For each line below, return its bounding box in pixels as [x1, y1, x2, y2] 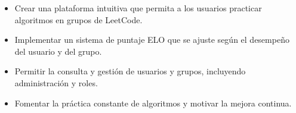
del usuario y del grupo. [14, 45, 102, 57]
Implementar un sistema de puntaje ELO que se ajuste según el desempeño [14, 33, 289, 46]
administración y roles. [14, 76, 98, 89]
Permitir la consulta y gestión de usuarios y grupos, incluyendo [14, 65, 246, 77]
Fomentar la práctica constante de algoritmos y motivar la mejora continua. [14, 96, 292, 109]
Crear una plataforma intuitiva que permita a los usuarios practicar [14, 2, 262, 14]
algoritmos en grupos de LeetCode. [14, 13, 143, 26]
